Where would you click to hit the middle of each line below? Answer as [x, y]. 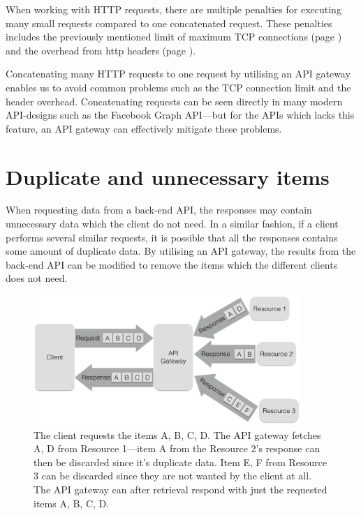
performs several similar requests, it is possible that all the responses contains [172, 237]
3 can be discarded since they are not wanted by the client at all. [173, 476]
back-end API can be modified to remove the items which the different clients [172, 264]
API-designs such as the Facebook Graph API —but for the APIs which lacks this [180, 115]
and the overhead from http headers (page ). [101, 50]
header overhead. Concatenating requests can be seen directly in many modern [174, 101]
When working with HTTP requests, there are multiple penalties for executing [174, 9]
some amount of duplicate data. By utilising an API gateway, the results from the [181, 251]
